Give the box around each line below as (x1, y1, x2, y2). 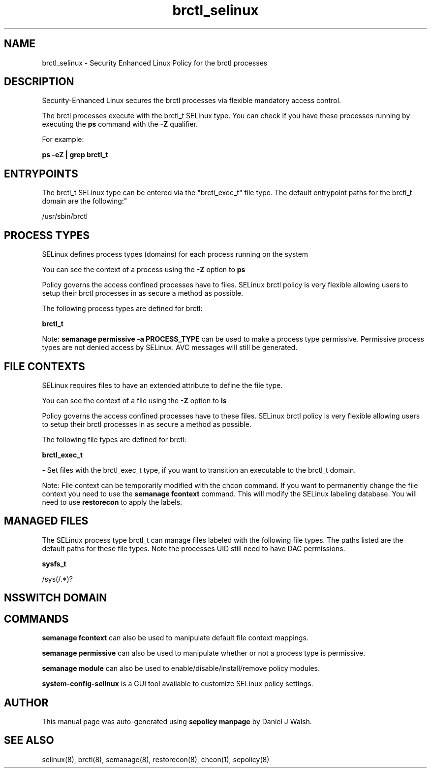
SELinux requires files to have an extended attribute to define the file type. (42, 381, 283, 389)
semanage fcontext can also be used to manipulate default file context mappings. (42, 633, 308, 642)
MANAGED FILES (4, 515, 89, 527)
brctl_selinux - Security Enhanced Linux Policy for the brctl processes (42, 58, 268, 67)
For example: (42, 135, 84, 144)
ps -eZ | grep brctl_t (42, 150, 108, 159)
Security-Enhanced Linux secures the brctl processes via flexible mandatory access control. (42, 96, 341, 105)
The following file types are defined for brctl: (42, 435, 186, 444)
